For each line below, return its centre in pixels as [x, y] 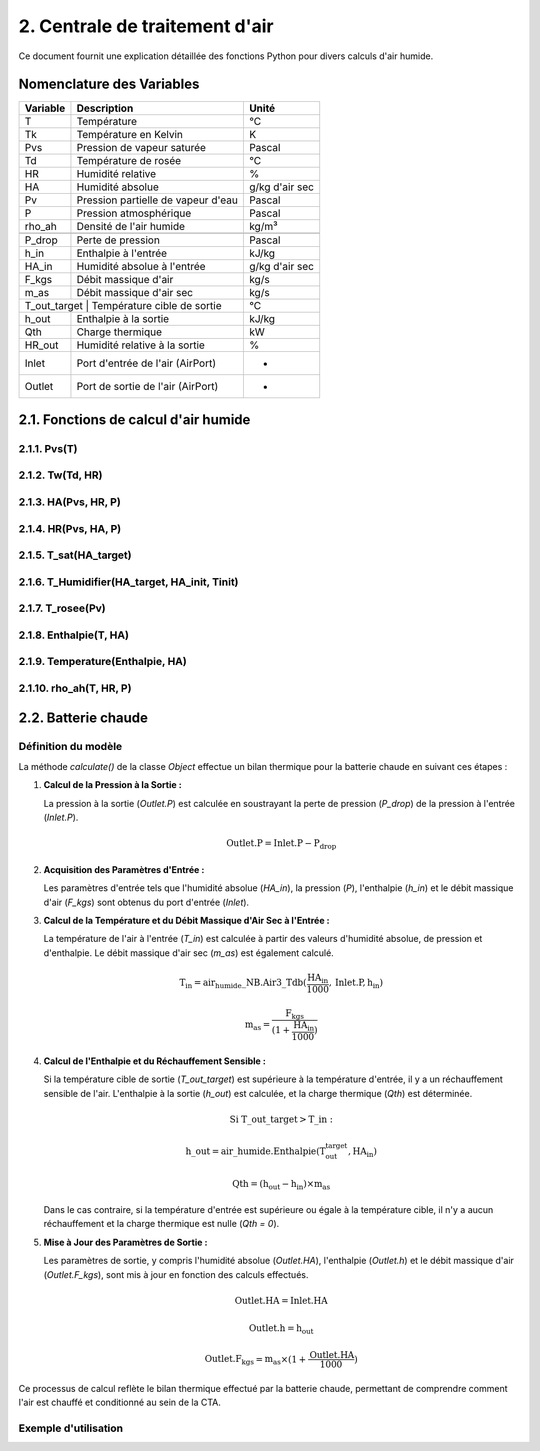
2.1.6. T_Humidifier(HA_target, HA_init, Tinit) [128, 582]
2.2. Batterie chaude [83, 717]
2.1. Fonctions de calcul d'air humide [134, 419]
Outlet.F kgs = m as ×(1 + [255, 1360]
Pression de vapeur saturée [141, 148]
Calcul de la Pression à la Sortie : [112, 785]
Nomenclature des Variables [109, 84]
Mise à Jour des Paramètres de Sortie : [125, 1242]
